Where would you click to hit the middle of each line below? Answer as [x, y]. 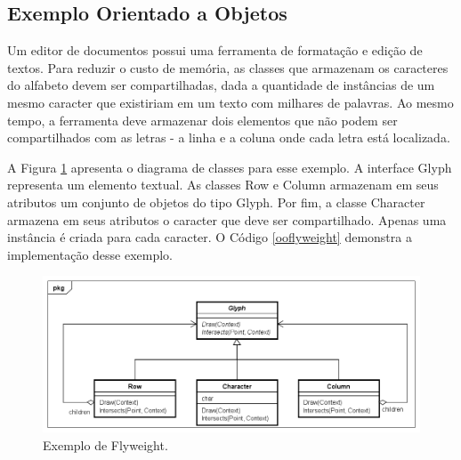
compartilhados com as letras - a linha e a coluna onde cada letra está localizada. [229, 137]
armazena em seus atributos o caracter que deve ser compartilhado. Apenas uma [227, 219]
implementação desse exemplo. [90, 254]
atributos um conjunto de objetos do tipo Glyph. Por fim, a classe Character [216, 202]
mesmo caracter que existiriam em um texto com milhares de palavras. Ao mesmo [230, 102]
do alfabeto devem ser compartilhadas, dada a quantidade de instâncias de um [221, 85]
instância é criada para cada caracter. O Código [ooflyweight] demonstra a [210, 237]
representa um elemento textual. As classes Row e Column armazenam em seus [223, 185]
